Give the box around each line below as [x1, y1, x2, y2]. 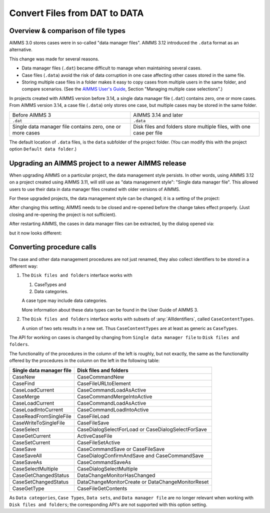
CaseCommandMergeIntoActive [76, 393, 152, 400]
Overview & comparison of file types [9, 26, 126, 35]
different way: [9, 263, 38, 269]
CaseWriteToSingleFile [12, 419, 65, 426]
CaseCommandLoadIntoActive [76, 406, 149, 413]
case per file [133, 129, 162, 136]
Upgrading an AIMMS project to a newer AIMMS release [9, 159, 186, 167]
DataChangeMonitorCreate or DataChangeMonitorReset [76, 478, 209, 485]
